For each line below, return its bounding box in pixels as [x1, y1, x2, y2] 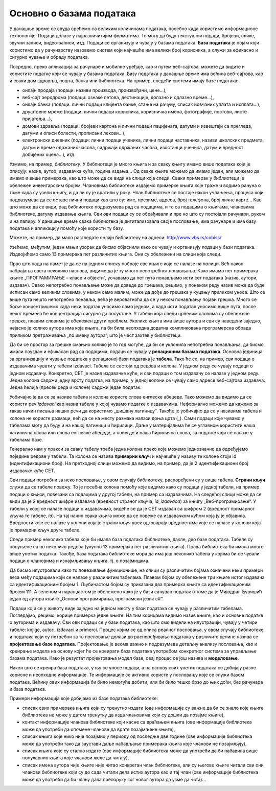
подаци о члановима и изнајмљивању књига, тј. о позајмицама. [9, 557, 150, 564]
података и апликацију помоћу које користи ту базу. [9, 225, 124, 231]
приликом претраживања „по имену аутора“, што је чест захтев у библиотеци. [9, 332, 182, 338]
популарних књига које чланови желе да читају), [22, 755, 129, 761]
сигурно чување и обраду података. [9, 54, 89, 60]
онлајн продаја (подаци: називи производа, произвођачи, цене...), [22, 87, 167, 93]
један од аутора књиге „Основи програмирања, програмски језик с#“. [9, 596, 164, 602]
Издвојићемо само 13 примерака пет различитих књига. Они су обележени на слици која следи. [9, 251, 222, 258]
